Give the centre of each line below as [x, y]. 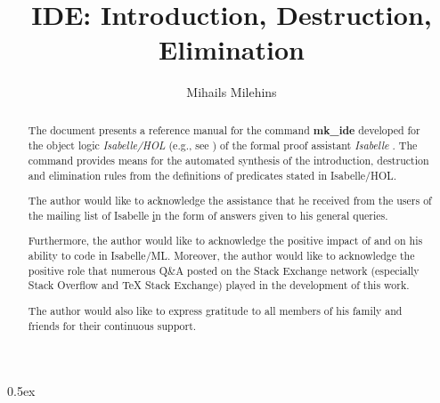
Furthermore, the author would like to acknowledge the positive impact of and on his [225, 241]
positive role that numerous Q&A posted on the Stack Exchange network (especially [224, 270]
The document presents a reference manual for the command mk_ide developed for [224, 130]
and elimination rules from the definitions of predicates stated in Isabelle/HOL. [212, 175]
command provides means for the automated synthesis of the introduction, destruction [228, 161]
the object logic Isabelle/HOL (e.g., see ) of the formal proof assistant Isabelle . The [223, 145]
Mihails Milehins [232, 92]
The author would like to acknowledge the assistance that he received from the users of [230, 201]
